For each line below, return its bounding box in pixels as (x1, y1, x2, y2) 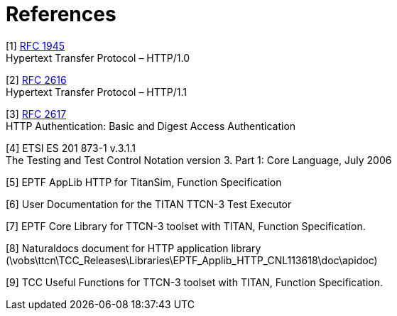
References (6, 2, 116, 26)
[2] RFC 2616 (6, 73, 67, 86)
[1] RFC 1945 (6, 39, 65, 52)
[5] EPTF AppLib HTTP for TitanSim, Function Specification (6, 175, 282, 188)
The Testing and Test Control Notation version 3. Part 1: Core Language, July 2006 (6, 153, 392, 166)
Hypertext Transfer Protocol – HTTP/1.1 (6, 85, 187, 98)
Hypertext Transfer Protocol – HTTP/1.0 (6, 51, 190, 64)
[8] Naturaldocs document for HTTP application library (6, 241, 261, 254)
